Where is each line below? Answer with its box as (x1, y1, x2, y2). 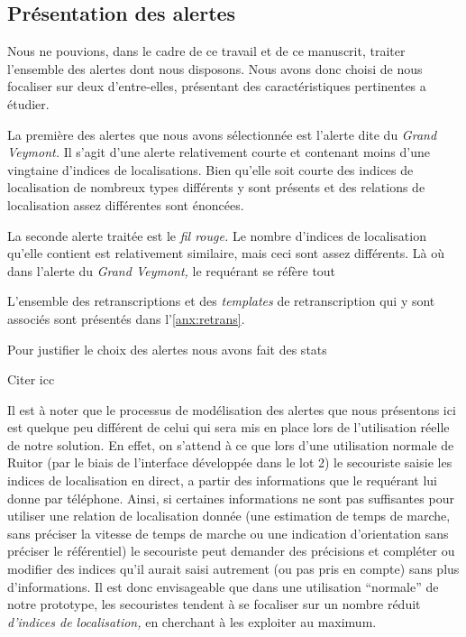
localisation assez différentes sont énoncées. (7, 195, 244, 214)
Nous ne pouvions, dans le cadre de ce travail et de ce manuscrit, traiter (7, 42, 406, 60)
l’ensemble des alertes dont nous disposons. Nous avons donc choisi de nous (7, 59, 423, 78)
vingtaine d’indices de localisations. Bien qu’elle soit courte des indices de (7, 160, 414, 179)
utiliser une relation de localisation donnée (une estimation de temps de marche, (7, 506, 451, 525)
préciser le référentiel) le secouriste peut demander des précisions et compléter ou (7, 541, 455, 560)
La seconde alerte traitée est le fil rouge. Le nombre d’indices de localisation (7, 226, 426, 245)
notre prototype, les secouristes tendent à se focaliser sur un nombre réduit (7, 595, 421, 614)
